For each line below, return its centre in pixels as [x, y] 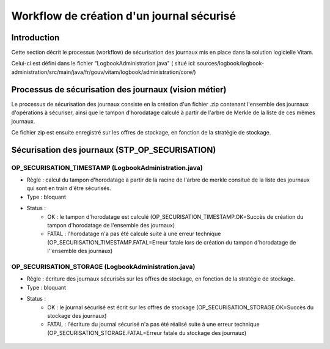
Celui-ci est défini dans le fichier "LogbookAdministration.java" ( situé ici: [103, 64]
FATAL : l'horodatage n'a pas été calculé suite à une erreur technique [134, 234]
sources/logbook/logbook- [230, 64]
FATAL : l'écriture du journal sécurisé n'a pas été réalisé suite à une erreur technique [153, 325]
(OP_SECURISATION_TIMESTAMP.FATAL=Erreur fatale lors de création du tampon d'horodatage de [172, 242]
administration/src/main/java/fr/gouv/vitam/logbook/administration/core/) [104, 72]
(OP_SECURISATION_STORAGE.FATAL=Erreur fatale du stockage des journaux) [147, 332]
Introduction [35, 38]
